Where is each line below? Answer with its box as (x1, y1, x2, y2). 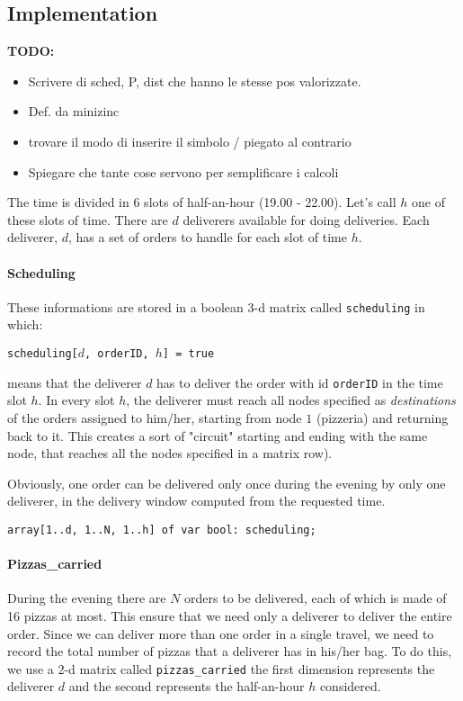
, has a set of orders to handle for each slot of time (68, 228, 347, 247)
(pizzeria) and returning (316, 408, 449, 427)
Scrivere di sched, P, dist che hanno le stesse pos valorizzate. (28, 71, 361, 90)
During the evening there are (7, 589, 166, 607)
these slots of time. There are (7, 210, 168, 229)
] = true (162, 347, 215, 360)
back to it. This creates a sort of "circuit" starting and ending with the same (7, 426, 428, 445)
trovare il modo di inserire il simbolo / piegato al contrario (28, 131, 352, 150)
